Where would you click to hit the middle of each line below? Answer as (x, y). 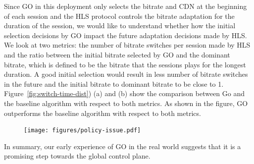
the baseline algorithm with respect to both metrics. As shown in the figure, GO (126, 103)
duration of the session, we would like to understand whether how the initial (120, 26)
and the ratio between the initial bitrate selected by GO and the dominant (117, 54)
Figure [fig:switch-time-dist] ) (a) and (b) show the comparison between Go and (125, 93)
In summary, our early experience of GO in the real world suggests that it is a (123, 146)
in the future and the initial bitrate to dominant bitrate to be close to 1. (114, 83)
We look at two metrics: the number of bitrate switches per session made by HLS (127, 45)
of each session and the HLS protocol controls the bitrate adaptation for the (119, 16)
